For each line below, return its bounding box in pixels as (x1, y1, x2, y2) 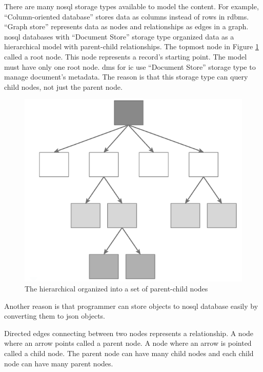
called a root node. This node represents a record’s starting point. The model (4, 51, 247, 62)
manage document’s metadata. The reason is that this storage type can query (4, 71, 248, 82)
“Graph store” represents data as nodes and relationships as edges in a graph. (4, 21, 249, 32)
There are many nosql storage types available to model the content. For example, (4, 1, 259, 11)
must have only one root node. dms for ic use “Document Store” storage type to (4, 61, 256, 72)
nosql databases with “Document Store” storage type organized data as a (4, 31, 234, 42)
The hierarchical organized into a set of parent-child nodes (25, 283, 208, 294)
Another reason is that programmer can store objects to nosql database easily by (4, 300, 258, 311)
